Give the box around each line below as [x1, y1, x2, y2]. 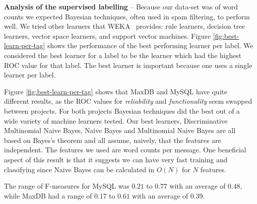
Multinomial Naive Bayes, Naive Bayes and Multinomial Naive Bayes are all [4, 125, 236, 136]
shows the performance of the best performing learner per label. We [47, 40, 254, 51]
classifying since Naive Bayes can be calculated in [4, 164, 155, 174]
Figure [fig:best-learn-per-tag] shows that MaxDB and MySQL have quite [4, 86, 227, 96]
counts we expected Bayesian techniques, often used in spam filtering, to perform [4, 11, 250, 21]
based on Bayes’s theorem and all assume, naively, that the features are [4, 135, 221, 145]
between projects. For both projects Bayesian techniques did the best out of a [4, 105, 240, 116]
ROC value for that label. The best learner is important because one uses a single [4, 60, 253, 70]
